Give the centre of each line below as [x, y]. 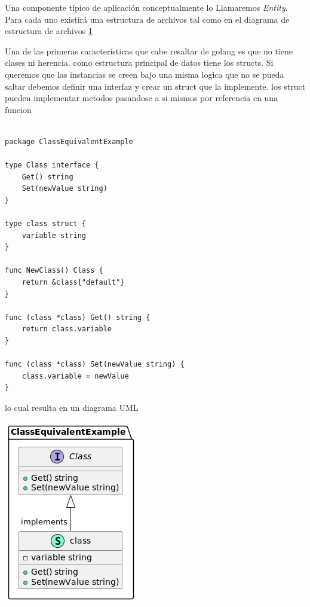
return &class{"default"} [73, 283]
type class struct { [46, 224]
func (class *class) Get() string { [78, 317]
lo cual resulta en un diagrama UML [72, 407]
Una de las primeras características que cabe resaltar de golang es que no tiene [149, 51]
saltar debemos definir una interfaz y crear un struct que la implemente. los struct [155, 86]
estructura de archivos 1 [49, 31]
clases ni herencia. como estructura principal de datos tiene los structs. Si [139, 62]
